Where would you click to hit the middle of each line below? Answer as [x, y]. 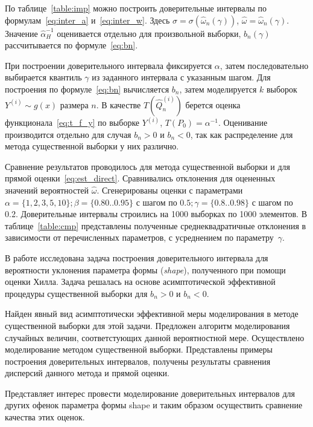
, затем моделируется [218, 89]
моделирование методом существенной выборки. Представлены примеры [139, 349]
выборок [282, 89]
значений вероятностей [47, 190]
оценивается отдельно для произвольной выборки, [149, 33]
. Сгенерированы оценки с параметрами [170, 190]
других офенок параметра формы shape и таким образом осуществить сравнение [154, 405]
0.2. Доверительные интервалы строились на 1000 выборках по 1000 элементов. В [156, 214]
